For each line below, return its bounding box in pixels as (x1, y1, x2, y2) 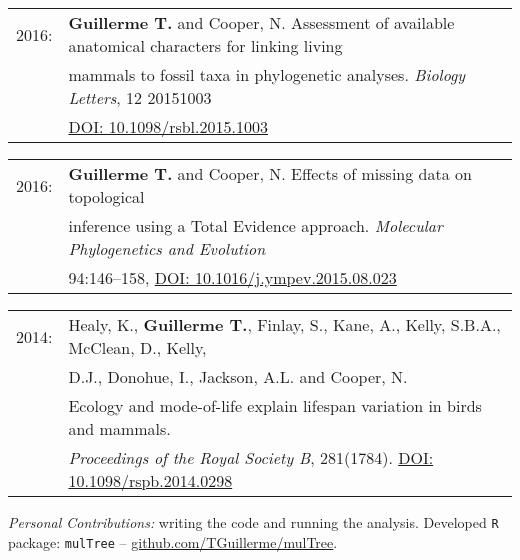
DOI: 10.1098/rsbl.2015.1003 (68, 115, 268, 138)
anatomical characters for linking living (68, 34, 343, 57)
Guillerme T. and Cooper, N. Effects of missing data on (68, 162, 472, 185)
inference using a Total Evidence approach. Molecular (68, 214, 443, 237)
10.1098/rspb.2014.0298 (68, 469, 233, 492)
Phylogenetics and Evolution (68, 237, 266, 260)
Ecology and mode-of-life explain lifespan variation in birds (68, 394, 482, 417)
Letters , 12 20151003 (68, 86, 212, 109)
